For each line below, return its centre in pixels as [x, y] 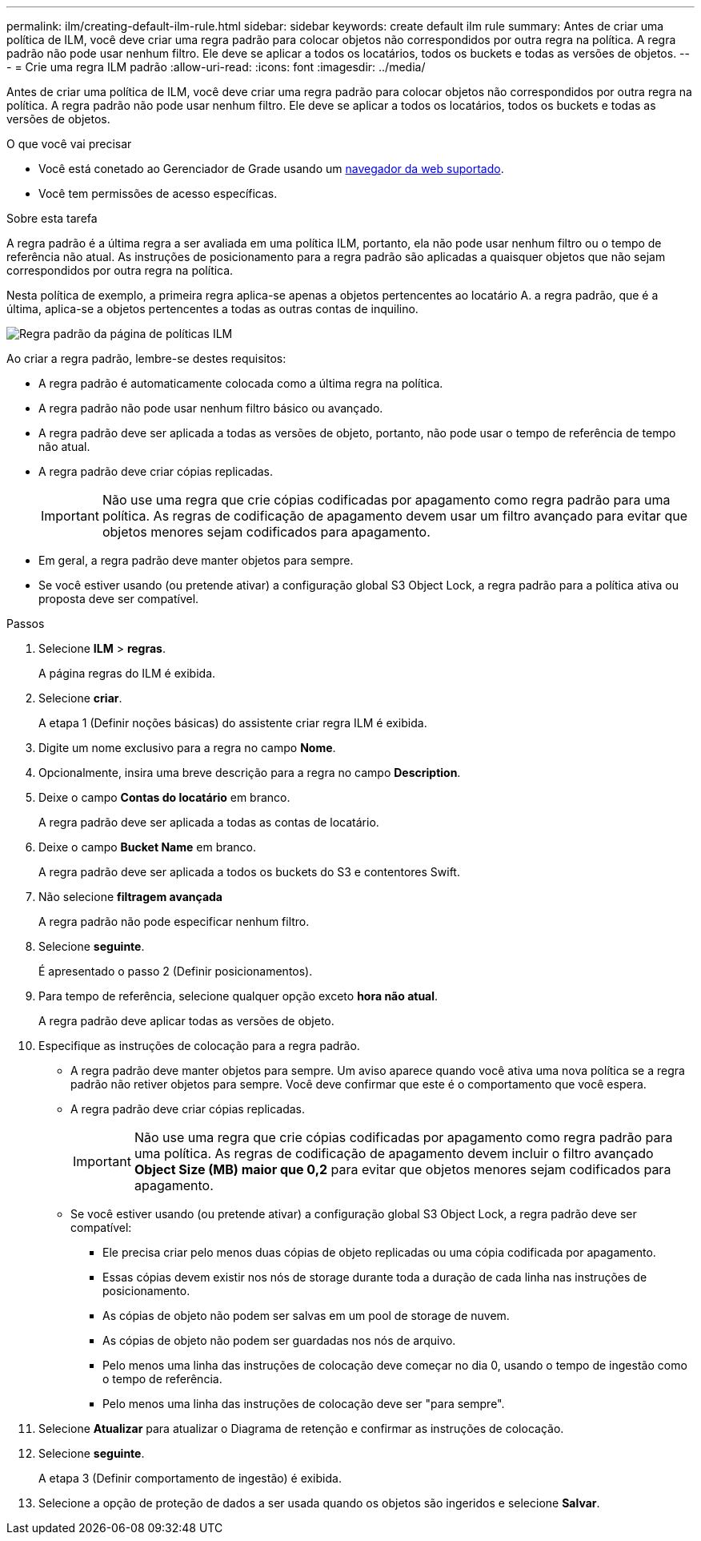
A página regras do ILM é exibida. [127, 673]
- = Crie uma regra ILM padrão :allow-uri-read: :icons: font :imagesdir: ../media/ [216, 67]
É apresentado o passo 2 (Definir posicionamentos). [176, 971]
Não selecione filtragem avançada [130, 897]
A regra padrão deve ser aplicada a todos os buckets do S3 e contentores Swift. [249, 872]
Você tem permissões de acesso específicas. [158, 193]
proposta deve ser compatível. [119, 599]
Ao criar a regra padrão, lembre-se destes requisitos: [146, 358]
